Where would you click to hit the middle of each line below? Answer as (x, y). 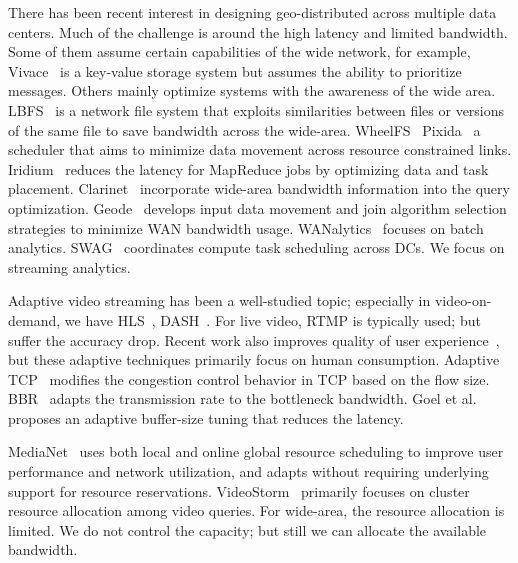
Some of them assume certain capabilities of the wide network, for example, (239, 51)
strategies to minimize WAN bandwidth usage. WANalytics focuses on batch (246, 227)
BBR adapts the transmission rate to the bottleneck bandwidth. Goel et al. (242, 398)
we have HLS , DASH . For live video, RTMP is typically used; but (272, 319)
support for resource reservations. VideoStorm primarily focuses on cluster (239, 490)
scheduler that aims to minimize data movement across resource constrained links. (260, 149)
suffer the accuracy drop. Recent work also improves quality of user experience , (254, 339)
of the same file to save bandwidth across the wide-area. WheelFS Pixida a (244, 129)
